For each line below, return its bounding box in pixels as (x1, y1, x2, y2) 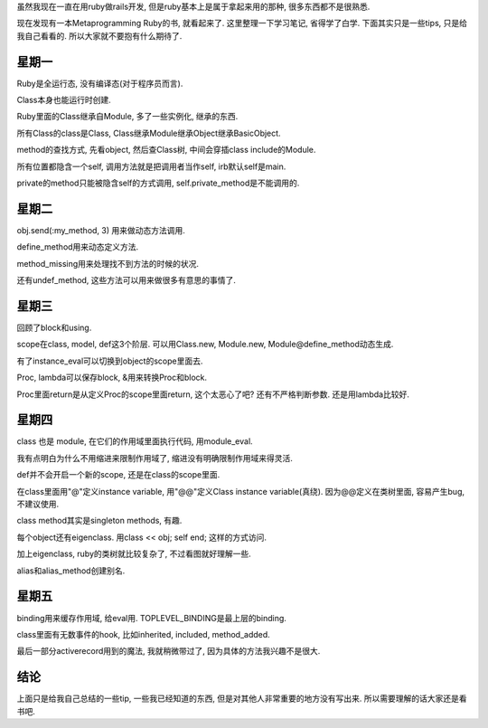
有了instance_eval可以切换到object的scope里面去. (16, 355, 203, 366)
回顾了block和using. (16, 322, 92, 334)
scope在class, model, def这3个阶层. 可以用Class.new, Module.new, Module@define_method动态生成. (16, 339, 394, 350)
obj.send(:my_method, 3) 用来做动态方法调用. (16, 224, 185, 235)
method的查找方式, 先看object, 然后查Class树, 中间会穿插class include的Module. (16, 145, 316, 156)
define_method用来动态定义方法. (16, 241, 139, 252)
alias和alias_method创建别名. (16, 565, 126, 576)
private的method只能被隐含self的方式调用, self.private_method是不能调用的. (16, 177, 300, 189)
